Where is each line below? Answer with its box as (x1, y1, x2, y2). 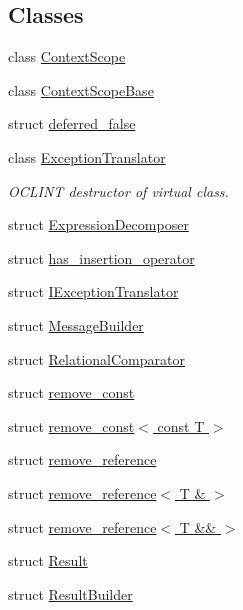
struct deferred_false (8, 113, 136, 134)
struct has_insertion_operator (8, 247, 195, 268)
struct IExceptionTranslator (8, 281, 179, 302)
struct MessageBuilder (8, 314, 144, 335)
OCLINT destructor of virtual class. (8, 180, 229, 201)
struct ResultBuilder (8, 583, 133, 604)
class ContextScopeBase (8, 79, 154, 100)
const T (157, 415, 205, 436)
